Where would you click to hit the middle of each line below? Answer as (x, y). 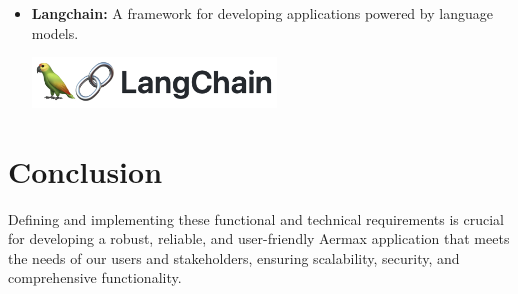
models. (55, 32)
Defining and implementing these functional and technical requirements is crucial (256, 218)
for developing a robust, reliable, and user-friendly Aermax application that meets (259, 238)
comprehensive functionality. (95, 277)
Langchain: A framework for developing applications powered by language (262, 13)
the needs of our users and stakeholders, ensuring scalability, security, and (234, 257)
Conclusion (85, 170)
